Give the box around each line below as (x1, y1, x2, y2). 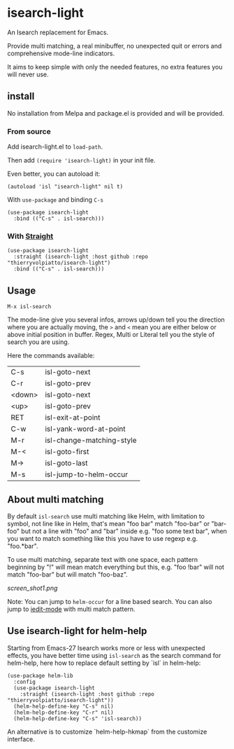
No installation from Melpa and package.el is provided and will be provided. (7, 109, 225, 117)
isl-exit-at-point (45, 413, 101, 422)
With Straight (7, 231, 54, 241)
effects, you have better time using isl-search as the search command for (7, 651, 221, 659)
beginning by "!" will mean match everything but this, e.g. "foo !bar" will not (7, 563, 225, 571)
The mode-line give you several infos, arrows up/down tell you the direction (7, 315, 225, 324)
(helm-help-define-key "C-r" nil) (13, 709, 114, 716)
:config (13, 678, 36, 685)
